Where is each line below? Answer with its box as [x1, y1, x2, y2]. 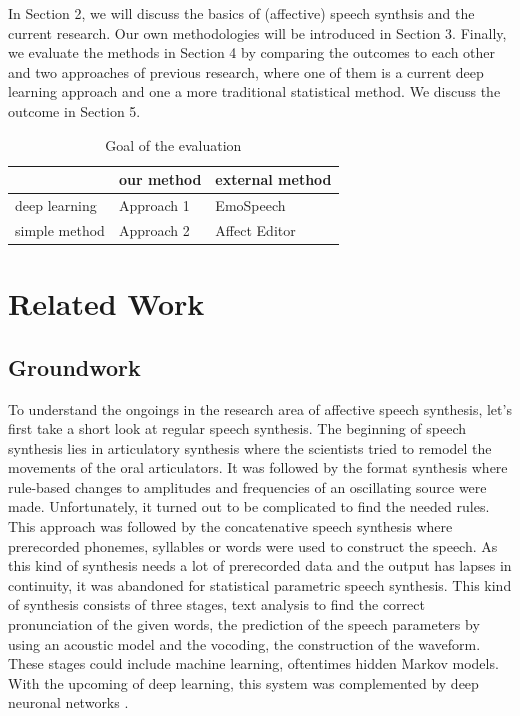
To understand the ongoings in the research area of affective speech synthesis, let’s [8, 398, 512, 419]
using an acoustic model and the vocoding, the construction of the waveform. [8, 633, 481, 654]
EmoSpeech [215, 195, 286, 215]
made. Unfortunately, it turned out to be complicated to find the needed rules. [8, 496, 490, 517]
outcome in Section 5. [8, 100, 141, 121]
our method [118, 169, 202, 190]
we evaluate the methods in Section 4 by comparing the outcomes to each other [8, 42, 496, 63]
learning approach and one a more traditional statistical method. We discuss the [8, 81, 501, 102]
